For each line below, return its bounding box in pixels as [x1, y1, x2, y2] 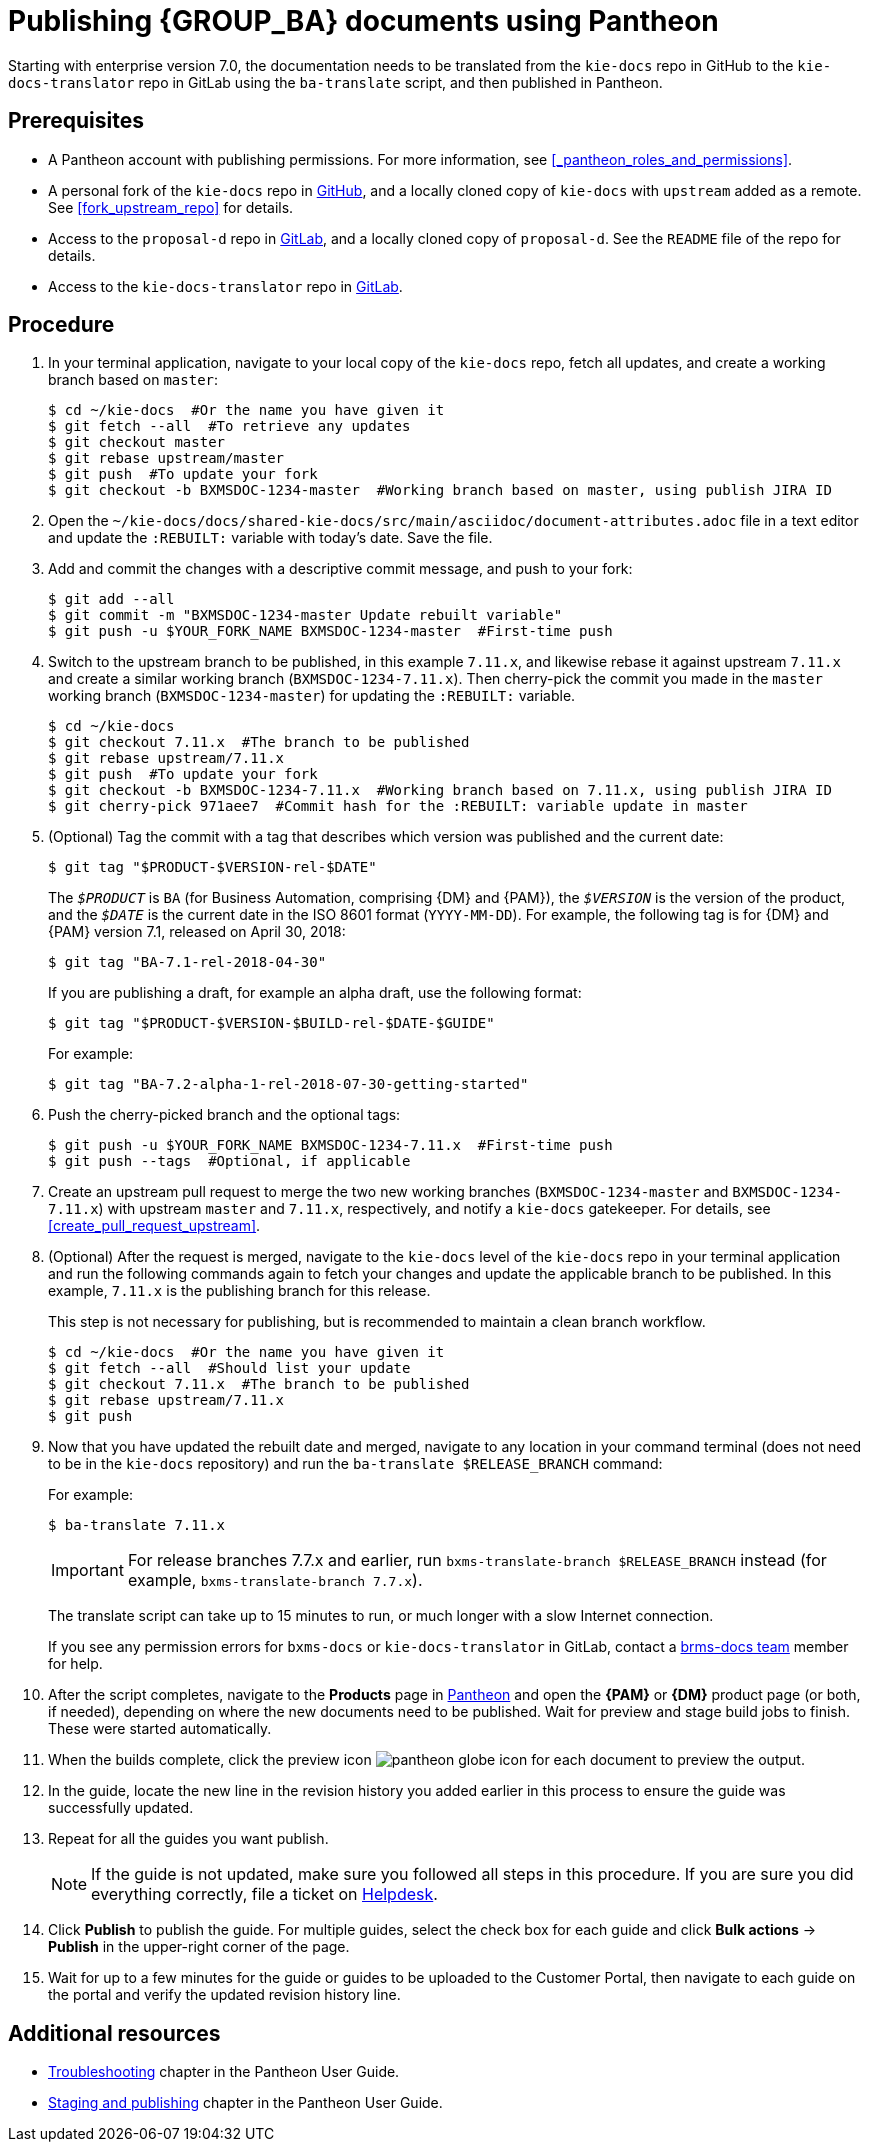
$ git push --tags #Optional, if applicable [48, 1153, 411, 1170]
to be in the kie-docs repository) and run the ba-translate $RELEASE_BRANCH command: [48, 1455, 663, 1473]
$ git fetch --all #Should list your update [48, 1360, 411, 1377]
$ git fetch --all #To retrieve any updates [48, 418, 411, 435]
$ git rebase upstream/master [48, 450, 285, 467]
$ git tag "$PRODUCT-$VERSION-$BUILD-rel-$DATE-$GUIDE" [48, 1015, 495, 1032]
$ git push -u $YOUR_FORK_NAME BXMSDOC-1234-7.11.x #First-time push [48, 1137, 613, 1154]
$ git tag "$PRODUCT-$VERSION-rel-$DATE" [48, 859, 377, 876]
